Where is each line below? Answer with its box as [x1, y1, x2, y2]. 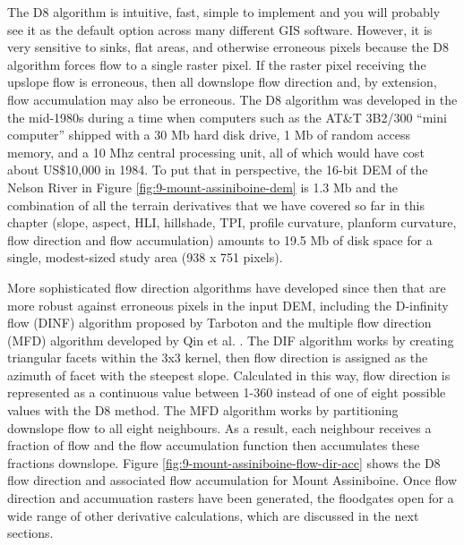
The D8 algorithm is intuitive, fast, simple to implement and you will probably [7, 3, 441, 21]
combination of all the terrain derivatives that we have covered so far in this [7, 195, 425, 214]
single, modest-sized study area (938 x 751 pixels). [7, 248, 283, 267]
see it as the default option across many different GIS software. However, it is [7, 20, 433, 38]
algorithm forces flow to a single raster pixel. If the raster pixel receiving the [7, 55, 426, 73]
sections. [7, 524, 54, 542]
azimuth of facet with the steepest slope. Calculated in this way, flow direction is [7, 365, 451, 384]
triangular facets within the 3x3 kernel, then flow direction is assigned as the [7, 348, 428, 367]
